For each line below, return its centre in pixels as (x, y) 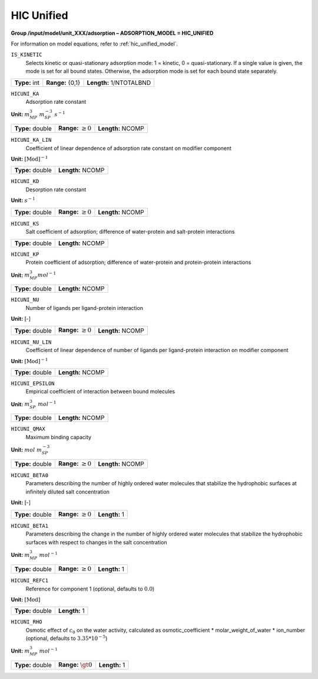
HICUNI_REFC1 (30, 581)
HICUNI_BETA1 (30, 526)
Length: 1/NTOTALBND (119, 83)
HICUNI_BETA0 (30, 476)
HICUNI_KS (25, 223)
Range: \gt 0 (75, 665)
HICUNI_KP (25, 254)
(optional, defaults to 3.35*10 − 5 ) (67, 638)
